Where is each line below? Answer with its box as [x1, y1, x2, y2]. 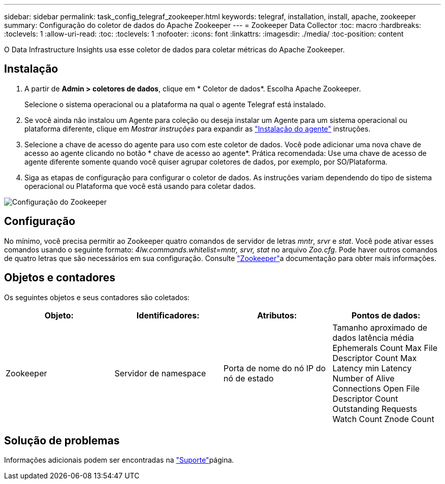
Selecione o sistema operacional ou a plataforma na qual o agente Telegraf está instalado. [24, 100, 326, 109]
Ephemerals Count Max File [332, 342, 437, 353]
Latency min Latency [332, 363, 412, 373]
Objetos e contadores [4, 271, 115, 284]
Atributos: [257, 310, 297, 320]
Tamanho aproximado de [332, 322, 428, 333]
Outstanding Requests [332, 403, 417, 414]
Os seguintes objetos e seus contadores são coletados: [4, 293, 190, 302]
